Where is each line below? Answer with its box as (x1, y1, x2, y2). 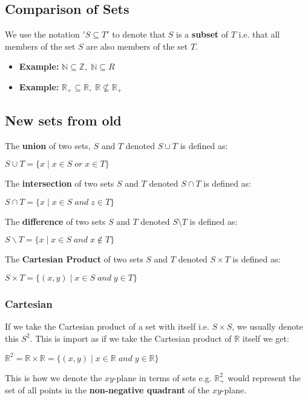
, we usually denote (232, 320, 303, 333)
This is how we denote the (5, 371, 102, 384)
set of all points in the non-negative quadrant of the (5, 384, 210, 396)
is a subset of (176, 28, 228, 41)
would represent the (228, 371, 301, 384)
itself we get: (242, 332, 289, 344)
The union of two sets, (5, 139, 91, 152)
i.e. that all (238, 28, 280, 41)
